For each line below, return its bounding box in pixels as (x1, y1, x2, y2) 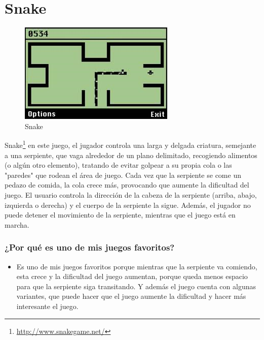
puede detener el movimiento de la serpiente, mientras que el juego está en (5, 209, 236, 220)
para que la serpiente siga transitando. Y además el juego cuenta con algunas (16, 281, 256, 291)
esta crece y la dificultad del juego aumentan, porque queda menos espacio (16, 271, 248, 282)
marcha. (5, 219, 29, 230)
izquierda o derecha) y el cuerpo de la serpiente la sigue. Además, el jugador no (5, 199, 251, 210)
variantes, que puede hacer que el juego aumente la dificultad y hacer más (16, 291, 246, 301)
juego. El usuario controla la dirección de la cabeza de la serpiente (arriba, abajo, (5, 189, 257, 200)
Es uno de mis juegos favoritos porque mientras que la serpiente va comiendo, (16, 261, 257, 271)
